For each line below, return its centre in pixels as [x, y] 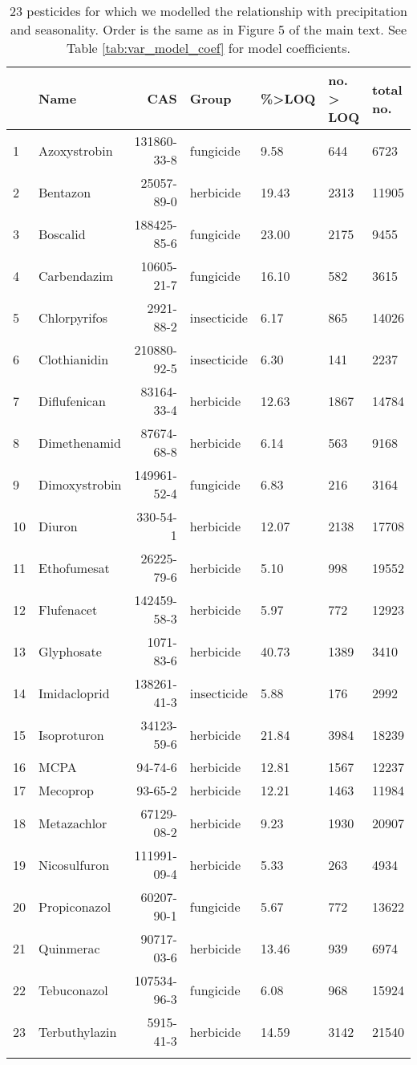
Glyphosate [70, 651]
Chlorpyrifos [73, 317]
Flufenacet [68, 609]
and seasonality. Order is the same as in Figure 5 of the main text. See [208, 29]
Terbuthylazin [78, 1031]
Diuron [58, 526]
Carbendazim [76, 275]
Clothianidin [74, 359]
